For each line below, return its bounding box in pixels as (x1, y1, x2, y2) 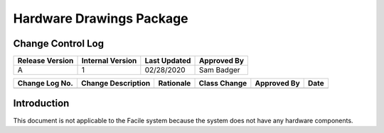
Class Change (198, 79, 247, 88)
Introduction (13, 98, 70, 110)
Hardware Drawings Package (13, 11, 188, 26)
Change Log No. (17, 79, 74, 88)
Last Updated (144, 56, 191, 66)
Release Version (17, 56, 74, 66)
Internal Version (81, 56, 137, 66)
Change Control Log (13, 37, 105, 50)
